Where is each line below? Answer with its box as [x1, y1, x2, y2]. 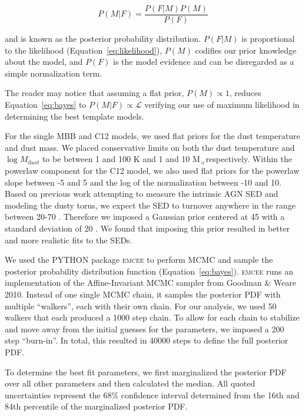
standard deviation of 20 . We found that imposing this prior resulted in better [5, 222, 290, 234]
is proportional [241, 32, 295, 45]
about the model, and [5, 55, 83, 68]
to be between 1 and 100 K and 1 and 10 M [42, 153, 200, 165]
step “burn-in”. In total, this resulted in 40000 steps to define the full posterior [5, 334, 289, 346]
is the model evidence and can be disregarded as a [113, 55, 294, 68]
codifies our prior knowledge [195, 44, 297, 56]
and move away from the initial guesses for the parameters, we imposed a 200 [5, 322, 284, 335]
